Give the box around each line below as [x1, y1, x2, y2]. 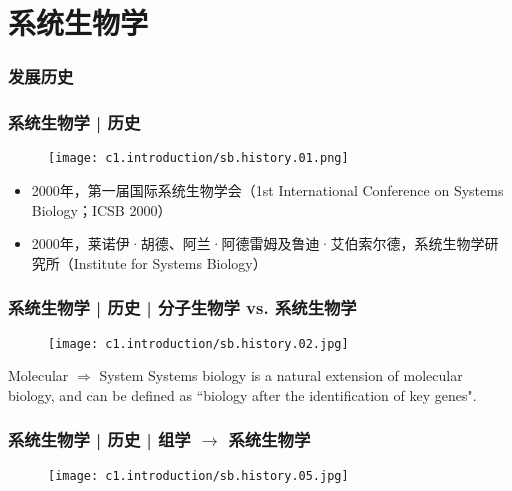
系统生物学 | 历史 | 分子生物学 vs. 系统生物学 [8, 295, 357, 320]
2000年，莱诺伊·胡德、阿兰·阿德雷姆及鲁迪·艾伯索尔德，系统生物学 [31, 233, 485, 254]
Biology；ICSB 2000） [31, 199, 172, 220]
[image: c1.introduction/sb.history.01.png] [48, 151, 349, 166]
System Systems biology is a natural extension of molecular [99, 365, 463, 386]
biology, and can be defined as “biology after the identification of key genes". [8, 384, 477, 405]
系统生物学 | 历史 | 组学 [8, 427, 191, 452]
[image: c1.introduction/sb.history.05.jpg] [48, 468, 349, 483]
